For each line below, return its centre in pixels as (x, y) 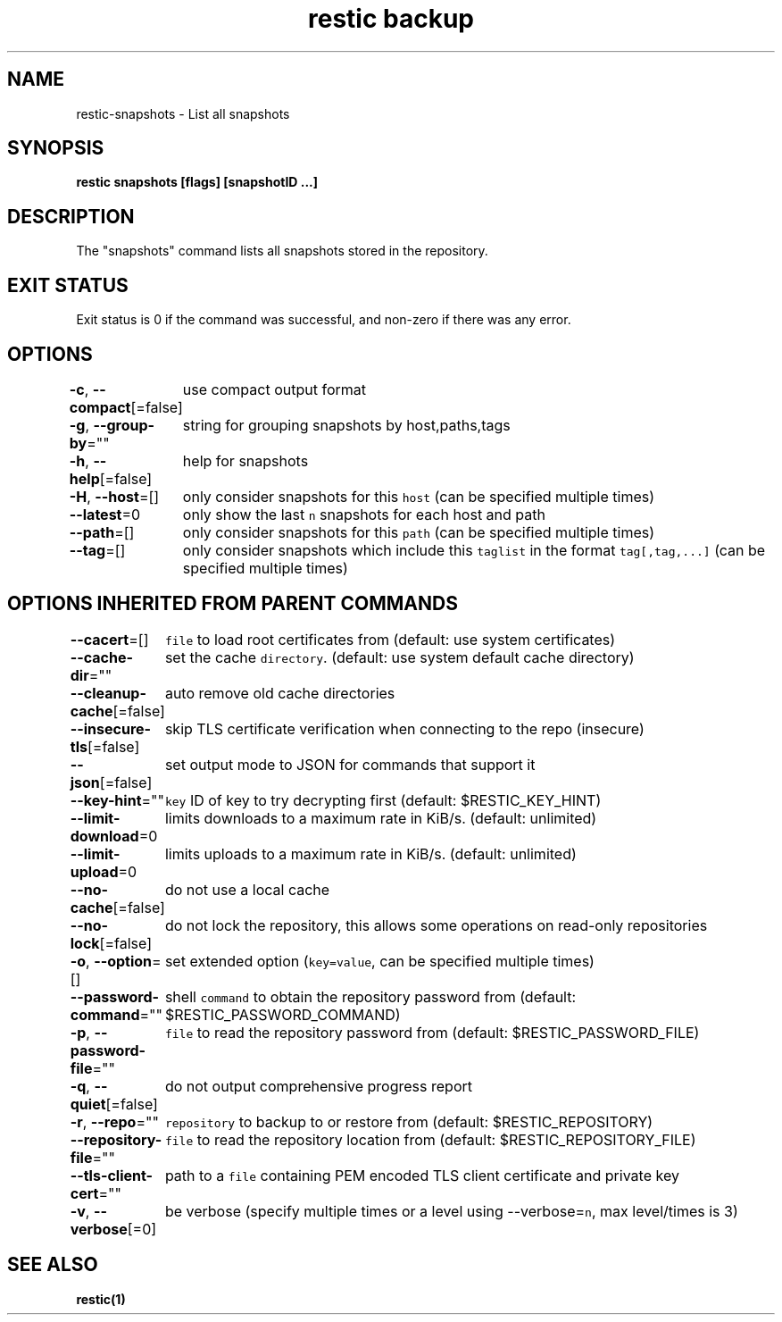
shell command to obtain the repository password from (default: (370, 996)
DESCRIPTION (71, 216)
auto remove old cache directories (280, 693)
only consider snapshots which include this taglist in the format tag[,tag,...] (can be (474, 550)
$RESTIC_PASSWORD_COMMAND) (283, 1014)
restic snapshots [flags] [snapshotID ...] (197, 182)
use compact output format (274, 389)
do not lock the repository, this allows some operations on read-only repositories (436, 925)
